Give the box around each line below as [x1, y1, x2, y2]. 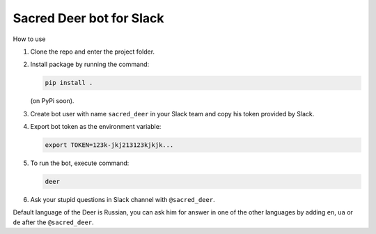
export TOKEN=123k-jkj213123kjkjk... [45, 141, 174, 149]
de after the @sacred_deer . [13, 218, 94, 226]
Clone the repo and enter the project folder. [30, 47, 155, 56]
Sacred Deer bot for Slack [13, 10, 164, 26]
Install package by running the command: [30, 60, 150, 69]
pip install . [45, 79, 93, 87]
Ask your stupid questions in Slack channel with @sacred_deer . [30, 196, 215, 204]
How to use [13, 35, 46, 43]
